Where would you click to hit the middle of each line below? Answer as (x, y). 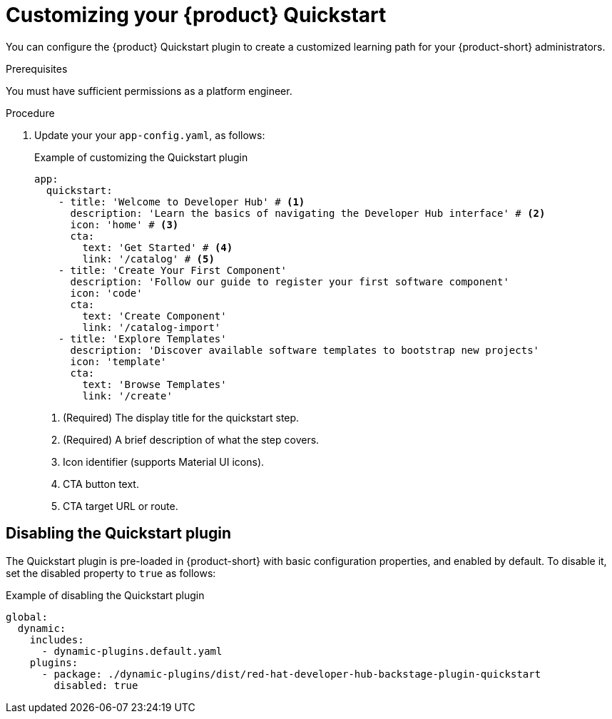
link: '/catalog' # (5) (148, 259)
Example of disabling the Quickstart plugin (105, 595)
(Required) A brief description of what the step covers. (191, 439)
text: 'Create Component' (154, 316)
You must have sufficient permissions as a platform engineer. (149, 91)
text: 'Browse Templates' (154, 384)
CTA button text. (101, 484)
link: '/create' (127, 396)
